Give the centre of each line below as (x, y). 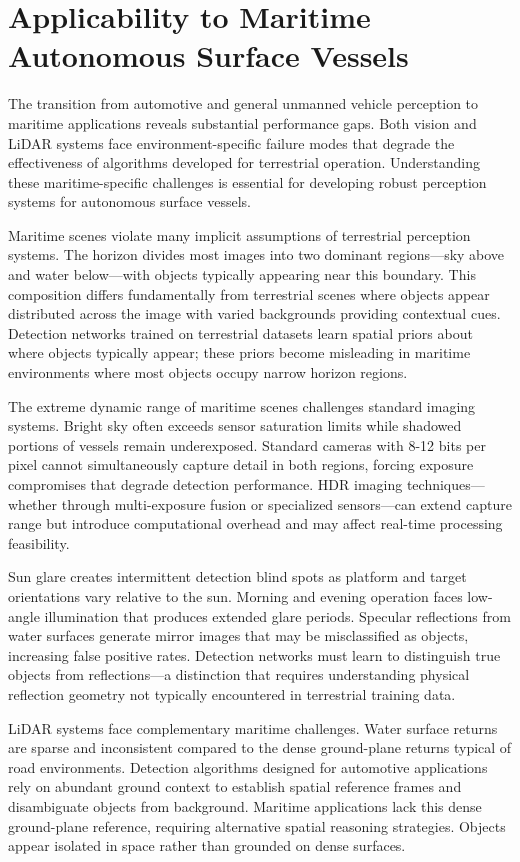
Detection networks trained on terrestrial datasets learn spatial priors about (240, 332)
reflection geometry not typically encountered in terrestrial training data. (232, 693)
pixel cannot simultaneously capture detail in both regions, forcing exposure (241, 464)
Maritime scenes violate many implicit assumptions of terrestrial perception (239, 234)
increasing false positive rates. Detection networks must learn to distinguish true (254, 654)
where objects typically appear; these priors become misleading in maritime (239, 352)
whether (33, 503)
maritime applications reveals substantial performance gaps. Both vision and (242, 122)
